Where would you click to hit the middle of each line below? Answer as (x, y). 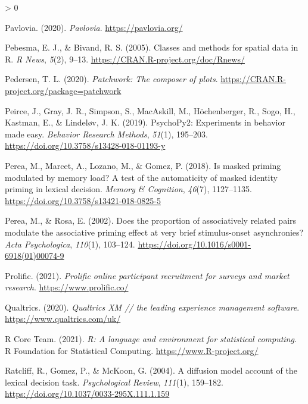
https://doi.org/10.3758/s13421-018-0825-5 (83, 200)
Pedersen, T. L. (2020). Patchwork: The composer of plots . (111, 79)
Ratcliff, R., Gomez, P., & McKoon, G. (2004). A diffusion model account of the (151, 370)
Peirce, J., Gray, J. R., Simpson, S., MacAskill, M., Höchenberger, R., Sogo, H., (150, 110)
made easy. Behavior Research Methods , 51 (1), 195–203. (106, 134)
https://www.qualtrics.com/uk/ (63, 319)
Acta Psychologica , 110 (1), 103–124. (70, 244)
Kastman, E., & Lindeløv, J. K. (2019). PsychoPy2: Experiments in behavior (145, 122)
